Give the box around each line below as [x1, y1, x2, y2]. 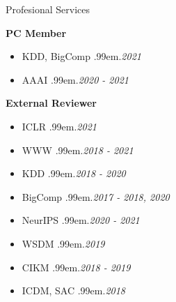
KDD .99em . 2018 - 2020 [22, 166, 126, 181]
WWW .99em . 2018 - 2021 [22, 142, 134, 157]
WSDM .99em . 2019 [22, 236, 105, 250]
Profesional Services [6, 2, 90, 16]
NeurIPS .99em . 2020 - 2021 [22, 213, 140, 227]
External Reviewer [6, 96, 97, 110]
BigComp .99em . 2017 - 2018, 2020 [22, 189, 170, 204]
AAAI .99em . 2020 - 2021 [22, 72, 129, 86]
